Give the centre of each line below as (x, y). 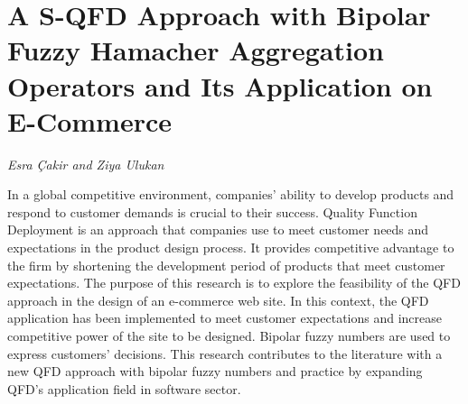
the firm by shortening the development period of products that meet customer (226, 265)
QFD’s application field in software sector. (124, 388)
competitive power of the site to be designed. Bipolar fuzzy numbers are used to (229, 336)
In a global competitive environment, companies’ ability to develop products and (231, 194)
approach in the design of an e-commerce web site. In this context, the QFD (218, 300)
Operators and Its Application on (220, 85)
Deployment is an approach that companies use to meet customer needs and (218, 230)
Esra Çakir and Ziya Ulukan (86, 164)
